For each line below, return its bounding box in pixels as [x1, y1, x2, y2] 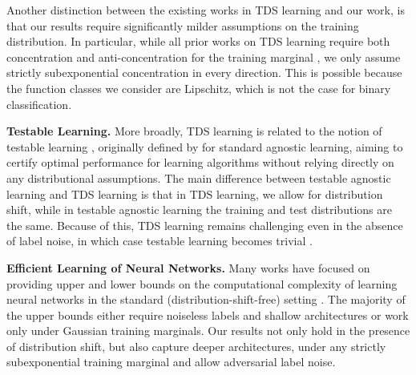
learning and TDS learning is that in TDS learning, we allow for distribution [6, 185, 383, 202]
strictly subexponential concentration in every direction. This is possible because [6, 64, 402, 81]
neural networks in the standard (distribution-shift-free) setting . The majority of [6, 291, 406, 308]
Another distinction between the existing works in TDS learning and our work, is [6, 2, 405, 18]
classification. [6, 95, 72, 112]
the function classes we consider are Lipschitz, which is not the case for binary [6, 79, 391, 96]
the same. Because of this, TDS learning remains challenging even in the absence [6, 216, 403, 233]
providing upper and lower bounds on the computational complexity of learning [6, 275, 398, 292]
